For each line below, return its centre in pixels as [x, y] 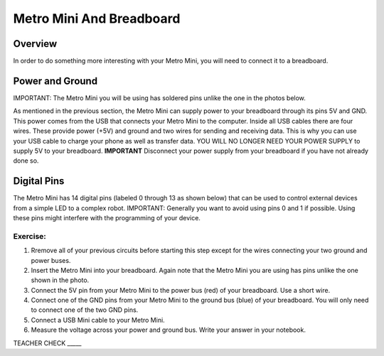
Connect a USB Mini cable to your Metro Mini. [98, 320]
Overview [35, 44]
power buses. [51, 260]
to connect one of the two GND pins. [85, 310]
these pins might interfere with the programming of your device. [107, 218]
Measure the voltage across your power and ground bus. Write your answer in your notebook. [168, 330]
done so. [26, 161]
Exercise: [30, 236]
